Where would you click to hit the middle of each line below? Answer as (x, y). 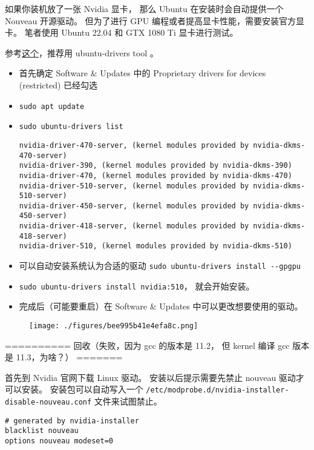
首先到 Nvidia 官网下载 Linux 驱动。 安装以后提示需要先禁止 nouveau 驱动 (150, 377)
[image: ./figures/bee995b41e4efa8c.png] (114, 326)
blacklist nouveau (42, 431)
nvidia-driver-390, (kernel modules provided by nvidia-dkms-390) (155, 166)
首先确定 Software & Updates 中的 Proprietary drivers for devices (142, 73)
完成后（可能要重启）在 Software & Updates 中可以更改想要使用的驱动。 (161, 306)
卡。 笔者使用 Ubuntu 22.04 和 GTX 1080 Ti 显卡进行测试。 (122, 32)
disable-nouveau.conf (48, 402)
